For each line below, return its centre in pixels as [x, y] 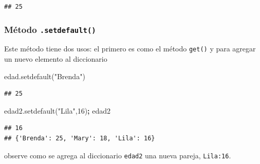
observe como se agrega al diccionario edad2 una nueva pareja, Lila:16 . [118, 155]
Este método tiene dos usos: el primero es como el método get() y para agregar [130, 49]
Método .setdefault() [50, 29]
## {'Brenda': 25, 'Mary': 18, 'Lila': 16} [80, 138]
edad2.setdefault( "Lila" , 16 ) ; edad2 [58, 110]
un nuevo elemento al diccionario [56, 59]
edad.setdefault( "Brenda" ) [45, 76]
